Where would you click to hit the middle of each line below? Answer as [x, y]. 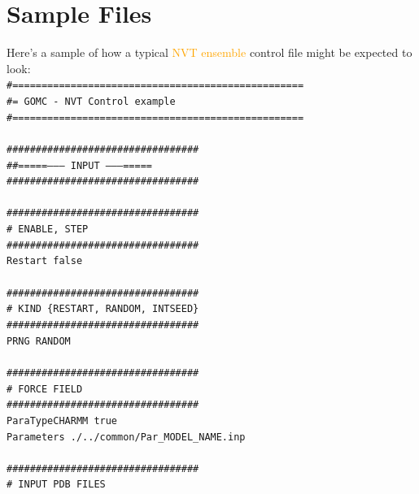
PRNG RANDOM [39, 341]
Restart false [45, 261]
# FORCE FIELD [45, 389]
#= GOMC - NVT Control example [91, 101]
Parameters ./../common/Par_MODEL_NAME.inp [126, 437]
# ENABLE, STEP [48, 230]
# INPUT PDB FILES [56, 485]
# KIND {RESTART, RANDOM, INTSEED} [103, 309]
